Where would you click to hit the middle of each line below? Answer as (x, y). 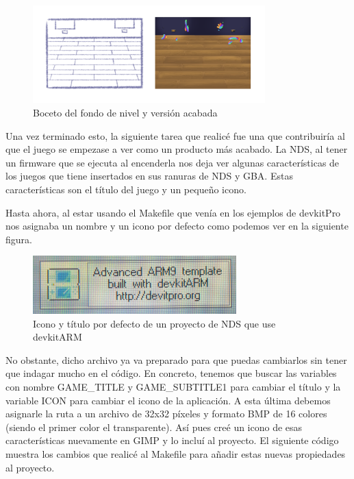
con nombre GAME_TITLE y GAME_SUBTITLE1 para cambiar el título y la (173, 386)
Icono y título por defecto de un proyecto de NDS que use (154, 323)
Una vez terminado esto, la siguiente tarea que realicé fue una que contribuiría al (175, 135)
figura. (19, 239)
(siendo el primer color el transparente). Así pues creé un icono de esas (154, 427)
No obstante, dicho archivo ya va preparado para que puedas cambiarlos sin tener (176, 359)
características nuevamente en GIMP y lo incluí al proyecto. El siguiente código (172, 440)
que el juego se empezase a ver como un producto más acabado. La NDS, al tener (177, 149)
